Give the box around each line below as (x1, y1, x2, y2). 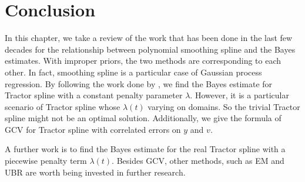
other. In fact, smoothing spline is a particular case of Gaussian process (5, 66, 262, 78)
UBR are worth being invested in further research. (5, 166, 186, 178)
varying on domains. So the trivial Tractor (148, 100, 300, 112)
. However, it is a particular (190, 89, 289, 101)
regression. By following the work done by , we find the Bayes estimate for (5, 77, 273, 90)
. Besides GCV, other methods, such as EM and (112, 154, 284, 167)
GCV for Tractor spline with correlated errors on (5, 123, 181, 135)
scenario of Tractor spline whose (5, 100, 120, 112)
